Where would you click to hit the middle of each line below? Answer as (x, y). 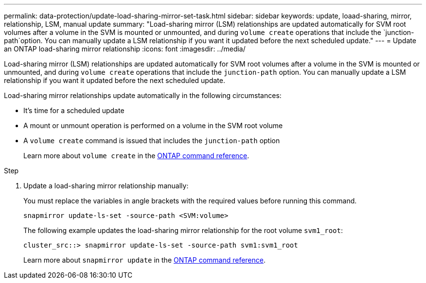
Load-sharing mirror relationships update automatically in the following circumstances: (143, 95)
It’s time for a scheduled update (74, 110)
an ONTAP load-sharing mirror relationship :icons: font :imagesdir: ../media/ (125, 49)
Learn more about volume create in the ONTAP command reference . (136, 156)
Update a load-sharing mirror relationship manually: (106, 186)
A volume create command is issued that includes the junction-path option (152, 141)
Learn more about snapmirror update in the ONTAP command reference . (145, 260)
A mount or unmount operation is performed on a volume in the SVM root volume (153, 125)
